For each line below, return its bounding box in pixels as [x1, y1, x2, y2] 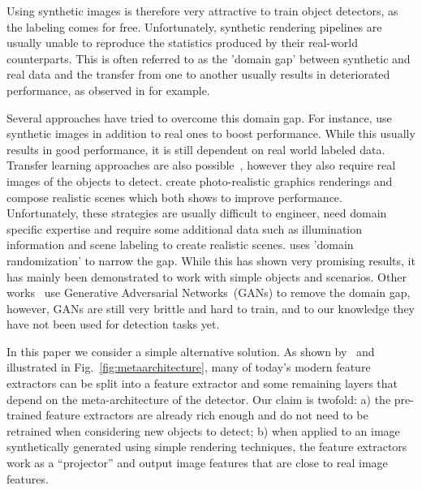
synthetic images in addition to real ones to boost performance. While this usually [6, 125, 416, 142]
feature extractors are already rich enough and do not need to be [45, 406, 368, 423]
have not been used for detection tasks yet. [6, 316, 220, 333]
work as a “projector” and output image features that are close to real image [6, 454, 388, 471]
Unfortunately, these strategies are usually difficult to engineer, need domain [6, 204, 387, 221]
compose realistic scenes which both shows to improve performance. [6, 188, 342, 205]
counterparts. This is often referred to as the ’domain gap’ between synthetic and [6, 49, 411, 67]
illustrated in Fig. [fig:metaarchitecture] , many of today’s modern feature [6, 359, 371, 376]
